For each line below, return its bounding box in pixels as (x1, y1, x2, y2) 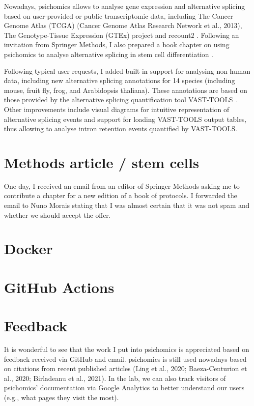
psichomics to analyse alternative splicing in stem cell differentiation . (4, 49, 213, 59)
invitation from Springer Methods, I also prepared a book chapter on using (4, 39, 229, 50)
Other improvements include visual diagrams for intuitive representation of (4, 104, 229, 114)
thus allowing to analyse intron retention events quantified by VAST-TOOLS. (4, 123, 237, 134)
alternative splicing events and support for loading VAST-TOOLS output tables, (4, 114, 247, 124)
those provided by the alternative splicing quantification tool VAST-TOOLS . (4, 94, 237, 105)
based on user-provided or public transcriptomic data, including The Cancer (4, 10, 233, 21)
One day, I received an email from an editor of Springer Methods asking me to (4, 180, 240, 191)
